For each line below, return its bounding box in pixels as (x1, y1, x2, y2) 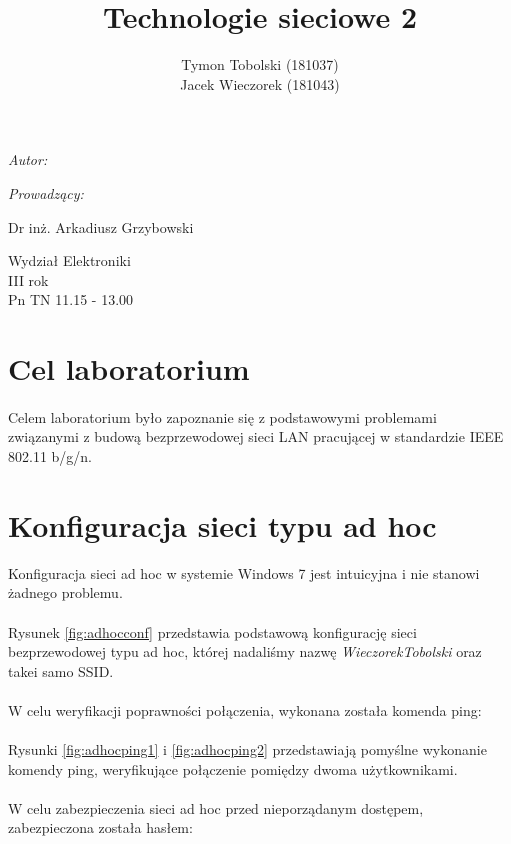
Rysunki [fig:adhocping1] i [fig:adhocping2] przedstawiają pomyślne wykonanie (8, 739, 487, 760)
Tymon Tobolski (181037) (181, 54, 339, 75)
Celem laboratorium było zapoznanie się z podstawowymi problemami (8, 406, 437, 427)
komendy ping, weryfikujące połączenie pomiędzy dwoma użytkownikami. (8, 758, 458, 779)
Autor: (8, 149, 48, 170)
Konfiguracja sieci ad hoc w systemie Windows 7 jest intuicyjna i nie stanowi (8, 562, 480, 583)
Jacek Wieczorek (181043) (180, 73, 340, 94)
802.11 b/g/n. (8, 446, 93, 467)
